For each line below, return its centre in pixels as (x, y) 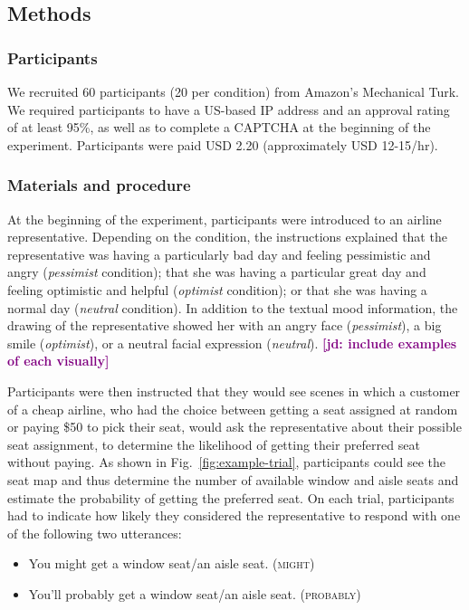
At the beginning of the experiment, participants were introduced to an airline (225, 219)
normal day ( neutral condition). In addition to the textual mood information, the (233, 307)
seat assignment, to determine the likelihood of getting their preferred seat (214, 444)
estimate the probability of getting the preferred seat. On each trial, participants (231, 497)
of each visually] (58, 361)
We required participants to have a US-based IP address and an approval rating (229, 109)
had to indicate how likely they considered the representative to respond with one (234, 515)
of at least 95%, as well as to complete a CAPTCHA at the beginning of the (219, 127)
